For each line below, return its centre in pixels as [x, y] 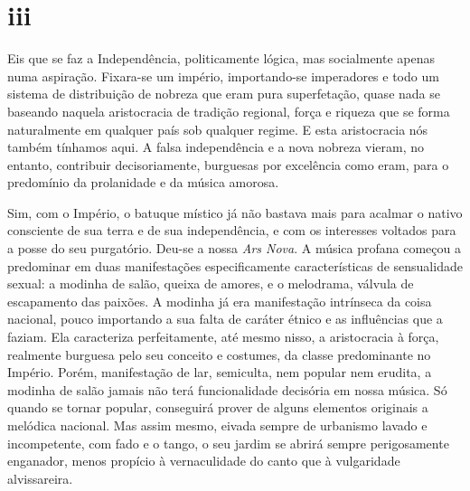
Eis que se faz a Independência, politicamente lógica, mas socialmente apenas [221, 58]
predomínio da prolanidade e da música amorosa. [143, 182]
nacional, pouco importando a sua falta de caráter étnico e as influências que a [225, 319]
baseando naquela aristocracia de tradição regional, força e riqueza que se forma [229, 111]
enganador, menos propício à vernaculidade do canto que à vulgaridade [204, 461]
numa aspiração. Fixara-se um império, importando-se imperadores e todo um [223, 76]
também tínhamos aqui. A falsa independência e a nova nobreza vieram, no [216, 147]
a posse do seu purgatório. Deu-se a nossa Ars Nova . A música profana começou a [235, 248]
